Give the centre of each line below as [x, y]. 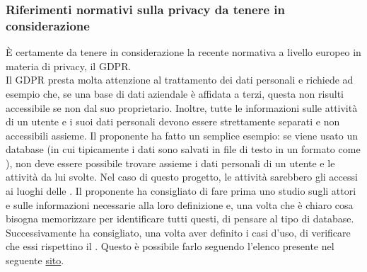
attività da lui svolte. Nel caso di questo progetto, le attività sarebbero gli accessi [182, 177]
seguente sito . [35, 260]
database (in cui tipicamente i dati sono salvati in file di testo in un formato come [183, 149]
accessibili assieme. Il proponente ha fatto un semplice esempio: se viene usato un [182, 135]
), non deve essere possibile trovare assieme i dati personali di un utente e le [170, 163]
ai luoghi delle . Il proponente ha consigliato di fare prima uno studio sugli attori [181, 191]
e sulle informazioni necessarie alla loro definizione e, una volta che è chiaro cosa [180, 204]
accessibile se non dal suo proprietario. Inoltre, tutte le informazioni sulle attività [182, 107]
